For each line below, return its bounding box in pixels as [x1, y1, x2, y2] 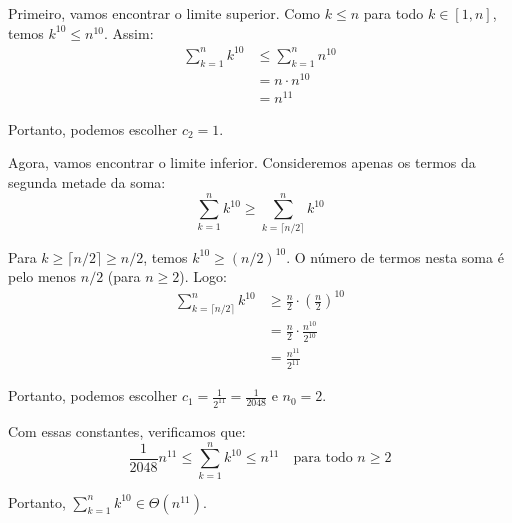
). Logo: [179, 266, 227, 287]
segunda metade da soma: [8, 171, 166, 192]
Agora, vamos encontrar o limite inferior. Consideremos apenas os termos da [8, 152, 476, 173]
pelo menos [8, 266, 77, 287]
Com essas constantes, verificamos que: [8, 420, 246, 441]
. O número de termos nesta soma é [286, 246, 504, 267]
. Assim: [104, 22, 154, 43]
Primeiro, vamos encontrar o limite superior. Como [8, 3, 321, 23]
